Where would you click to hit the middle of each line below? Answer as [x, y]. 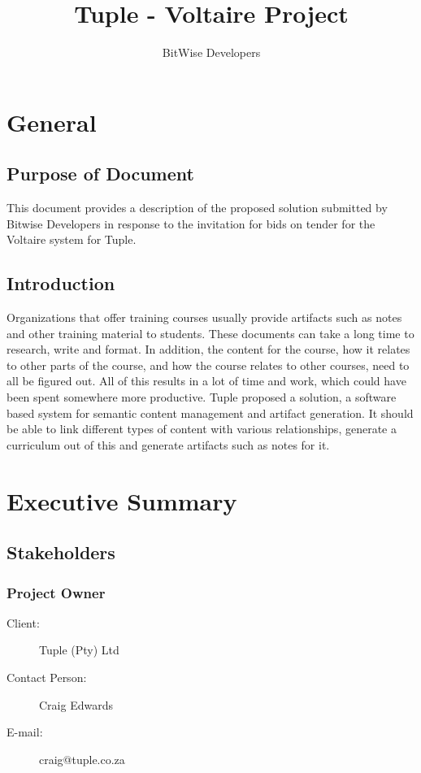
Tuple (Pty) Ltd [79, 650]
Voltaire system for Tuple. [72, 239]
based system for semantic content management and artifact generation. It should [210, 413]
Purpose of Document [100, 174]
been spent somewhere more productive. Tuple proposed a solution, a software [202, 397]
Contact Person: [47, 677]
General [52, 122]
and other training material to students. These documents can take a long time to [210, 333]
